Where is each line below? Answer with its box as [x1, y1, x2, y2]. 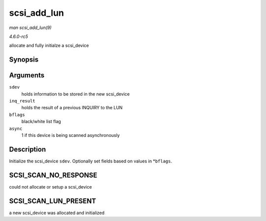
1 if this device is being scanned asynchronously [21, 132, 120, 138]
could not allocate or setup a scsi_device [9, 184, 92, 189]
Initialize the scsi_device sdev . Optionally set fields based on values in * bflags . [9, 158, 172, 164]
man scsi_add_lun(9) [9, 25, 52, 31]
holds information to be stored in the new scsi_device [21, 91, 130, 97]
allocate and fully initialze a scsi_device [9, 42, 89, 49]
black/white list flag [21, 119, 61, 125]
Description [9, 145, 46, 154]
